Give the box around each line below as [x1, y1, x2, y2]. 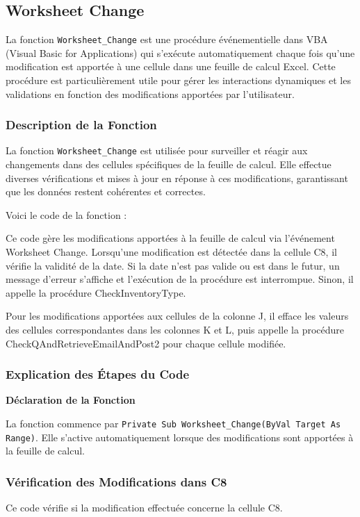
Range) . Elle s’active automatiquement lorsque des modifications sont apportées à [6, 429, 354, 444]
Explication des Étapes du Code [6, 366, 190, 383]
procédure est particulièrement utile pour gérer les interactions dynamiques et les [6, 73, 351, 88]
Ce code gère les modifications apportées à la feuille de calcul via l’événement [6, 231, 335, 245]
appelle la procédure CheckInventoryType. [6, 285, 186, 299]
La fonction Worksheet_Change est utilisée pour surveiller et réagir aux [6, 143, 308, 158]
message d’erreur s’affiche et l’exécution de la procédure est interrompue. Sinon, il [6, 272, 354, 286]
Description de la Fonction [6, 116, 157, 133]
